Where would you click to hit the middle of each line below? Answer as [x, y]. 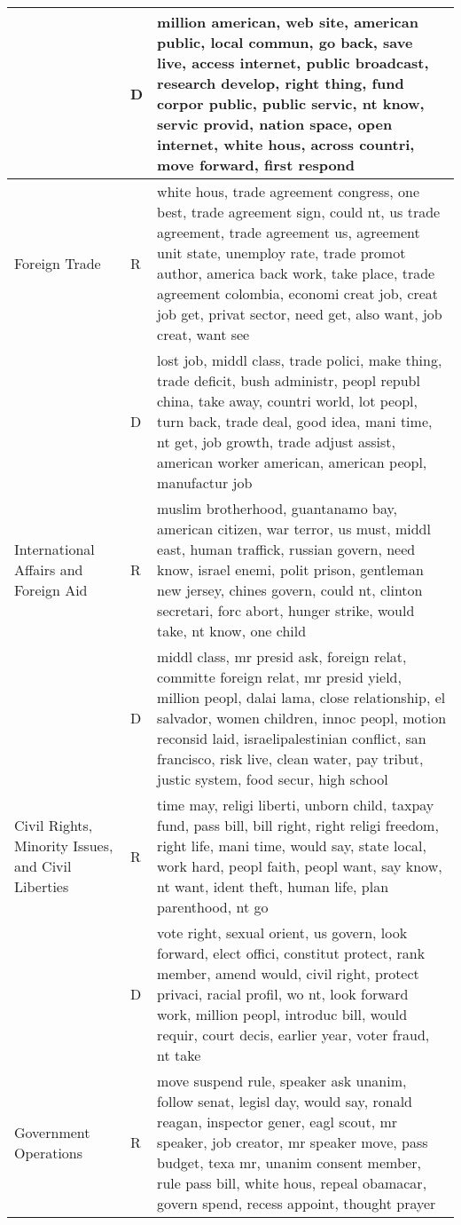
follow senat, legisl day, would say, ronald [285, 1101]
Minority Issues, [64, 846]
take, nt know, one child [232, 631]
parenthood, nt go [213, 907]
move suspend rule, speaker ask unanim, [282, 1081]
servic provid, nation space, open [275, 124]
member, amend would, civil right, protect [288, 973]
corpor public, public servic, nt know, [291, 103]
